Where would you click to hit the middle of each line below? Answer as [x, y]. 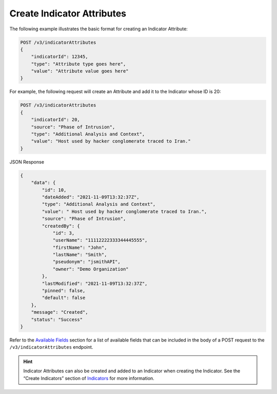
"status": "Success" [57, 319]
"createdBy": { [61, 226]
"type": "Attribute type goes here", [78, 64]
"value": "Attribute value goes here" [80, 71]
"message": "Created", [60, 312]
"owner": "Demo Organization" [91, 269]
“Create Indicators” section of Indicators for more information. [89, 378]
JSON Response [27, 162]
